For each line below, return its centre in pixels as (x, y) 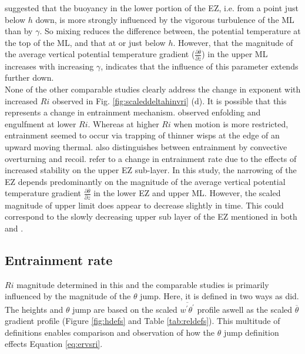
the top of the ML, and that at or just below (85, 42)
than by (19, 31)
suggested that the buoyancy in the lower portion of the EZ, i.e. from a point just (152, 8)
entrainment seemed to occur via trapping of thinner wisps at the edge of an (142, 135)
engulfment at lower (41, 123)
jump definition (251, 332)
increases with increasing (49, 66)
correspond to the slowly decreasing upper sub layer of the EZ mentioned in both (151, 216)
